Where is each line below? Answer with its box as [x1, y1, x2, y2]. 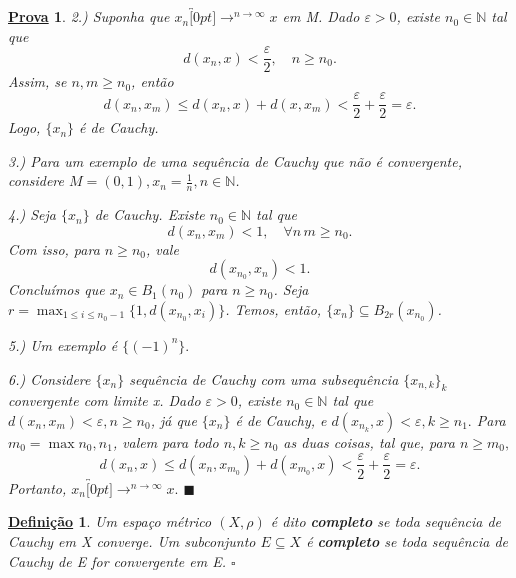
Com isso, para [8, 238, 100, 259]
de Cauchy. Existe [94, 204, 205, 225]
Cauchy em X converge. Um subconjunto [8, 530, 256, 551]
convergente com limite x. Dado [8, 390, 201, 411]
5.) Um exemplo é [8, 334, 118, 355]
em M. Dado [282, 6, 360, 27]
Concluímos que [8, 279, 105, 300]
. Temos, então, [225, 298, 322, 319]
